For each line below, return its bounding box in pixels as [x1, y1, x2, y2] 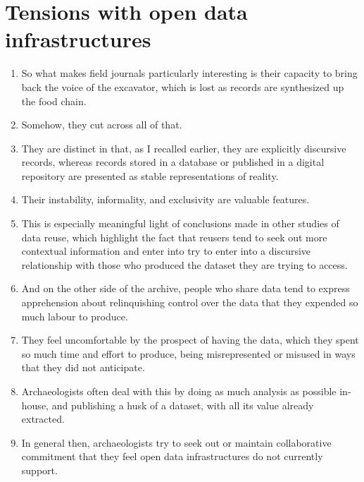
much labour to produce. [21, 308, 128, 323]
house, [21, 397, 49, 412]
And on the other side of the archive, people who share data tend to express [21, 281, 350, 296]
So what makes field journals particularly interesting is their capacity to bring [21, 66, 358, 80]
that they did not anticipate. [21, 360, 145, 375]
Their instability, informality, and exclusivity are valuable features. [21, 192, 310, 207]
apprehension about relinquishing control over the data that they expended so [21, 295, 358, 310]
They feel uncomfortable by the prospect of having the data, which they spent [21, 332, 359, 347]
